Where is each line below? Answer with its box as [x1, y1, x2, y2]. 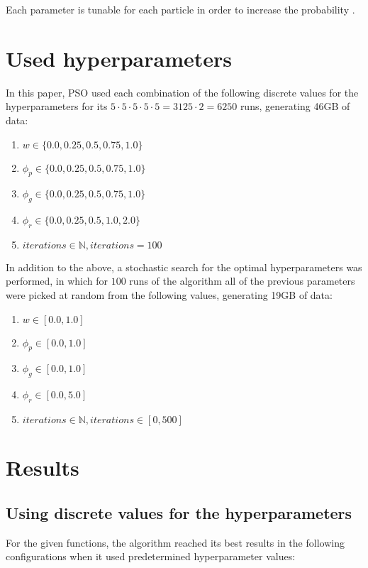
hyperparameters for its [6, 99, 108, 114]
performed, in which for [6, 273, 108, 288]
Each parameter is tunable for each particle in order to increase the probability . [6, 2, 355, 16]
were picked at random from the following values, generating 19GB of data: [6, 288, 333, 302]
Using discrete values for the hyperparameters [6, 501, 352, 523]
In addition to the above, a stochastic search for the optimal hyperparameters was [6, 259, 362, 274]
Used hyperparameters [6, 43, 232, 72]
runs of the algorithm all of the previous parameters [129, 273, 355, 288]
